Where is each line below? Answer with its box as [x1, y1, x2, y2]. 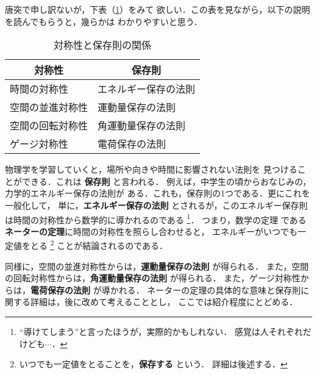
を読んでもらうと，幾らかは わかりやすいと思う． [5, 15, 202, 27]
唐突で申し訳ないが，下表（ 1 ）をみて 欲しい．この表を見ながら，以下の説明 [5, 3, 310, 15]
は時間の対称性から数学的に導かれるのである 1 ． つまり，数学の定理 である [5, 211, 307, 226]
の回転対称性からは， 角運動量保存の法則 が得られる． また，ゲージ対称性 [5, 272, 301, 284]
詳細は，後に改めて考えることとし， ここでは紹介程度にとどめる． [30, 295, 298, 308]
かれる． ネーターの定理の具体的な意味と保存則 [110, 283, 301, 296]
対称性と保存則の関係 [54, 38, 152, 52]
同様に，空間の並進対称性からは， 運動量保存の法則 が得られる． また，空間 [5, 259, 309, 272]
